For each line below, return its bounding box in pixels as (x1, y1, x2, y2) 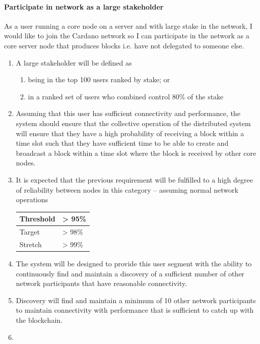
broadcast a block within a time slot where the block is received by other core (16, 147, 256, 158)
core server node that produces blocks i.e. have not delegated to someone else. (4, 40, 244, 50)
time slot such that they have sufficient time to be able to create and (16, 138, 229, 148)
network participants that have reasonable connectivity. (16, 278, 187, 289)
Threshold (19, 213, 55, 224)
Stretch (19, 239, 42, 249)
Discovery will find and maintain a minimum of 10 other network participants (16, 295, 256, 305)
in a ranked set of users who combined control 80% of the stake (28, 91, 224, 101)
